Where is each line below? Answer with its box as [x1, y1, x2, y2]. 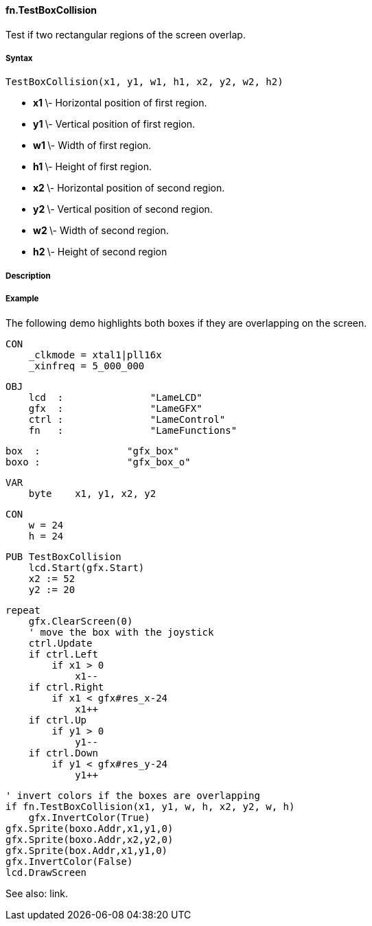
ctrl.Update [28, 637, 93, 649]
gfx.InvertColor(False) [5, 855, 133, 867]
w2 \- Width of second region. [33, 224, 169, 237]
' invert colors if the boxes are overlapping [5, 789, 260, 801]
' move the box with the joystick [28, 626, 214, 638]
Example [5, 294, 39, 304]
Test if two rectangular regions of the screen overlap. [5, 28, 246, 40]
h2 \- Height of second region [33, 246, 167, 258]
